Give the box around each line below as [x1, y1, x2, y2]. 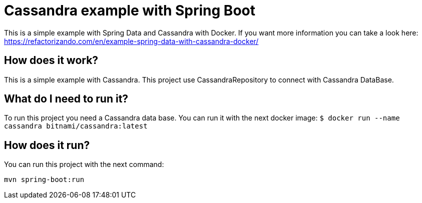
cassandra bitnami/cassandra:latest [4, 122, 148, 130]
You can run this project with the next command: [4, 160, 164, 169]
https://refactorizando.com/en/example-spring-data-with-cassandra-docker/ [4, 36, 259, 45]
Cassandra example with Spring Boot [4, 2, 255, 19]
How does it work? [4, 54, 99, 67]
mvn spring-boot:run [4, 175, 85, 184]
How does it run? [4, 138, 90, 151]
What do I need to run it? [4, 92, 129, 105]
